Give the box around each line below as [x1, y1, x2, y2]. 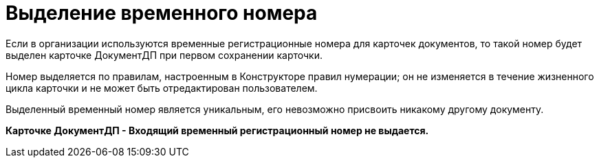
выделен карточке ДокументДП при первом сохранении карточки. [6, 49, 323, 61]
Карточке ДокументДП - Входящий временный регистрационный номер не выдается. [6, 124, 429, 136]
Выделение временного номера [6, 1, 318, 25]
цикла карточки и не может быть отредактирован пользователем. [6, 81, 318, 94]
